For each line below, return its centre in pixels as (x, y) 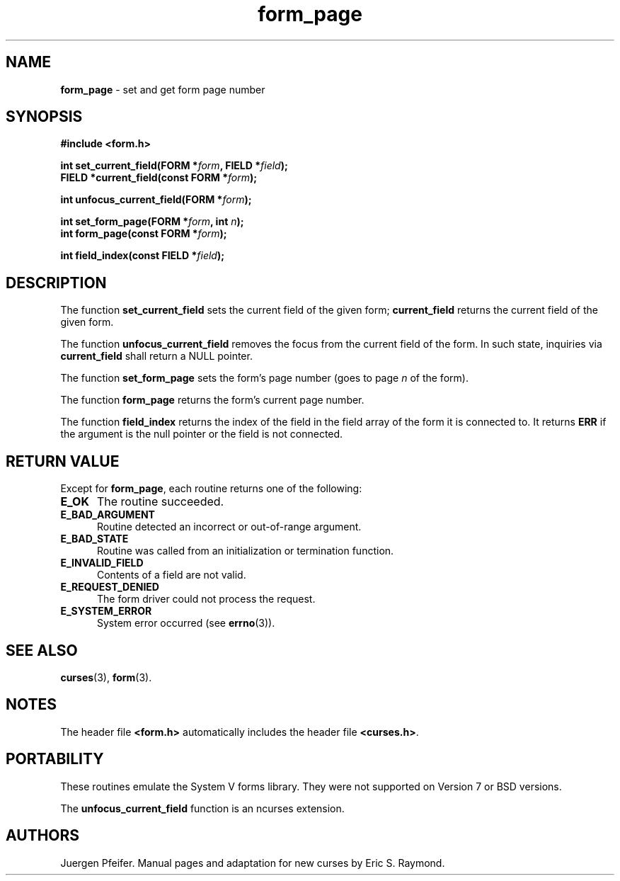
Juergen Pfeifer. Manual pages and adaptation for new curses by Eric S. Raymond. (253, 863)
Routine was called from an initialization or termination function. (246, 551)
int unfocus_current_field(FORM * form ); (156, 200)
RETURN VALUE (63, 461)
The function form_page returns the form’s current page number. (212, 400)
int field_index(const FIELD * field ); (143, 256)
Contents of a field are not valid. (172, 575)
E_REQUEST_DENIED (110, 587)
